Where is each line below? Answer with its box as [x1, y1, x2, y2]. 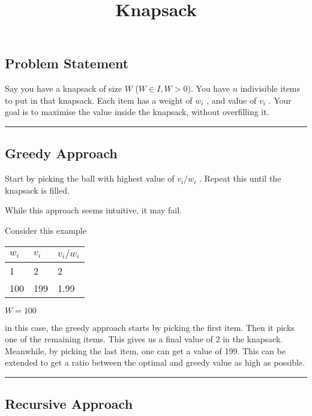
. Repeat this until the [199, 172, 281, 185]
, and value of [206, 94, 257, 106]
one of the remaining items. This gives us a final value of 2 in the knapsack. [5, 333, 283, 345]
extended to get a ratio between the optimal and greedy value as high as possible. [5, 356, 305, 369]
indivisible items [240, 82, 301, 95]
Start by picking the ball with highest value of [5, 172, 175, 185]
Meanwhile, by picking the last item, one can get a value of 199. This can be [5, 344, 286, 357]
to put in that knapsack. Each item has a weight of [5, 94, 193, 106]
